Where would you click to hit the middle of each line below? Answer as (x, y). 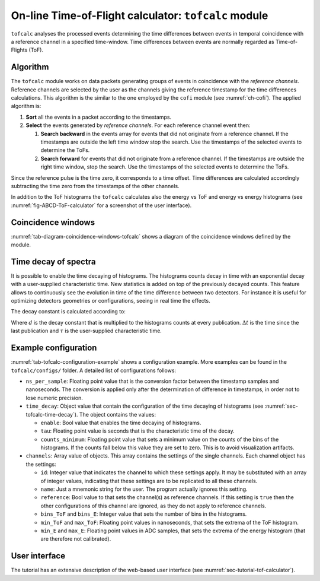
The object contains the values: (118, 414)
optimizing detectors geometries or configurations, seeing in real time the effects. (111, 301)
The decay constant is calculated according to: (68, 312)
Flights (19, 50)
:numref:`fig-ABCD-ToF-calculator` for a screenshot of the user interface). (101, 205)
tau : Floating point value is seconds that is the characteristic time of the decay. (137, 431)
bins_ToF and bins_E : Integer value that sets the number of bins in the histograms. (144, 514)
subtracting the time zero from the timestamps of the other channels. (95, 186)
